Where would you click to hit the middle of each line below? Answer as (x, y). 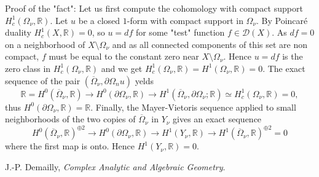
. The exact (284, 68)
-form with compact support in (185, 20)
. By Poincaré (282, 20)
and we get (122, 68)
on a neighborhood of (45, 44)
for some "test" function (180, 32)
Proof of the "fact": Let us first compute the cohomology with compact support (154, 8)
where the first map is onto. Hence (70, 146)
